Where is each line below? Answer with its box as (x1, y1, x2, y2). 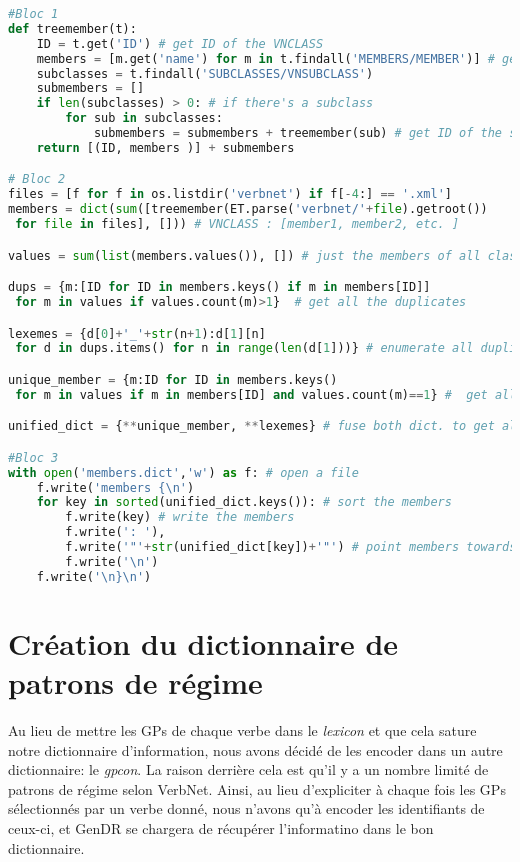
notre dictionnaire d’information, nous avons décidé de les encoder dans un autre (8, 739, 503, 760)
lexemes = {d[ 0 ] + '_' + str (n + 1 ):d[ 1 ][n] (8, 326, 266, 341)
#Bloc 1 (8, 7, 59, 21)
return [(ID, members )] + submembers (36, 140, 295, 155)
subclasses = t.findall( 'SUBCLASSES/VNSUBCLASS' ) (36, 66, 374, 81)
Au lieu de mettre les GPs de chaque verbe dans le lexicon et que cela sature (8, 720, 477, 741)
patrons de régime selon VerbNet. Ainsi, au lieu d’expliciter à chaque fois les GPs (8, 778, 506, 799)
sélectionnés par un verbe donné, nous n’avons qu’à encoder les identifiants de (8, 798, 485, 819)
